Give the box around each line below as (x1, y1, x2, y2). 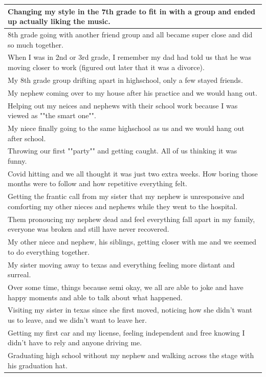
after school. (8, 132, 46, 143)
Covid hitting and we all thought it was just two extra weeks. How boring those (8, 168, 258, 179)
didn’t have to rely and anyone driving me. (8, 337, 142, 348)
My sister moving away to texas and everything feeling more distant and (8, 259, 235, 270)
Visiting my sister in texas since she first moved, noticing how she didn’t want (8, 304, 253, 315)
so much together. (8, 39, 63, 50)
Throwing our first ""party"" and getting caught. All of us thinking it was (8, 145, 237, 156)
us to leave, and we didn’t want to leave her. (8, 315, 147, 325)
